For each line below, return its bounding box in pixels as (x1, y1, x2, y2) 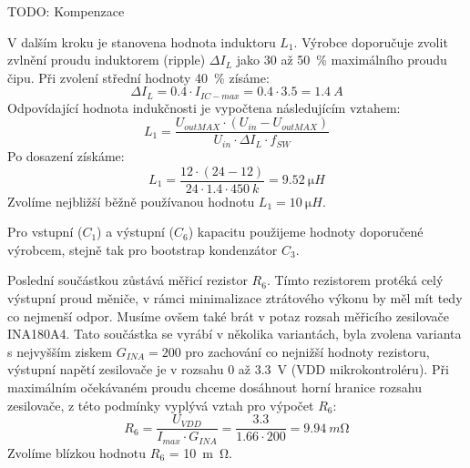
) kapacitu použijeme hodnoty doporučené (188, 222, 424, 241)
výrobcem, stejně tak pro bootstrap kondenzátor (7, 239, 278, 259)
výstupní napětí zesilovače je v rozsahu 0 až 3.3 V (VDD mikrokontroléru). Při (7, 360, 449, 379)
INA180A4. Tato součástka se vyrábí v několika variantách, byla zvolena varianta (7, 324, 462, 343)
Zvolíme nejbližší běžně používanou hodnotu (7, 191, 255, 210)
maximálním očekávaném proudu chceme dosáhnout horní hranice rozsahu (7, 377, 422, 396)
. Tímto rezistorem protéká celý (266, 270, 444, 290)
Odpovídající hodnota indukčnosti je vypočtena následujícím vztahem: (7, 97, 401, 117)
